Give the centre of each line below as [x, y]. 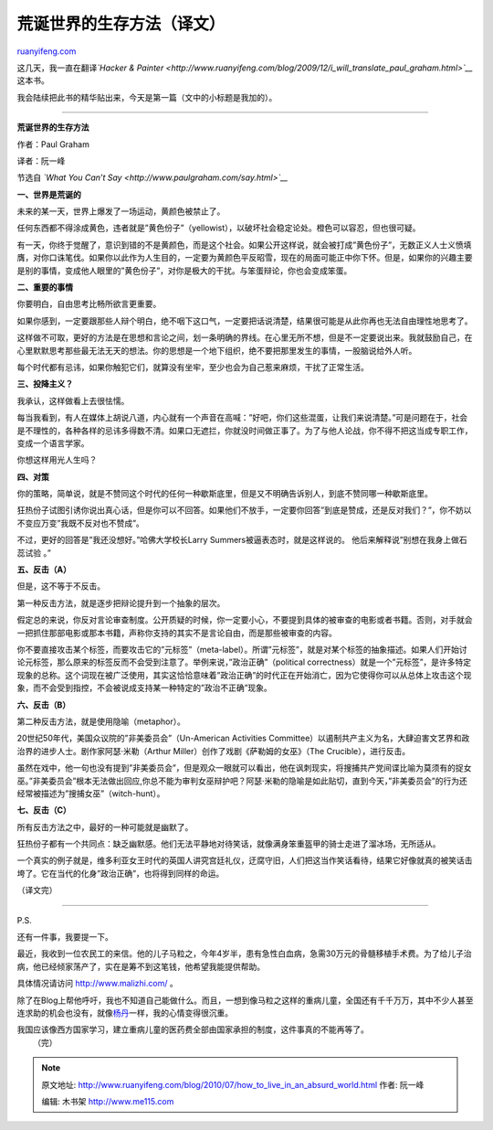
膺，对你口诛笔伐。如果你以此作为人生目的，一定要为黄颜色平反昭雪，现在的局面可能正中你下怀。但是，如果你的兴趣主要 [245, 258]
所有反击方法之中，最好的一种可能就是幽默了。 [105, 826]
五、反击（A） [44, 570]
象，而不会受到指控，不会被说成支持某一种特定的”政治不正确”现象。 [145, 688]
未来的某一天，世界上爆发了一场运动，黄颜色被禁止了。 [121, 211]
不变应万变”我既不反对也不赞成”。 [81, 523]
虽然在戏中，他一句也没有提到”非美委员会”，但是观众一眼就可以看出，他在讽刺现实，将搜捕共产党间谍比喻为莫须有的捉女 [244, 768]
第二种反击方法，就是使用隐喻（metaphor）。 [101, 721]
